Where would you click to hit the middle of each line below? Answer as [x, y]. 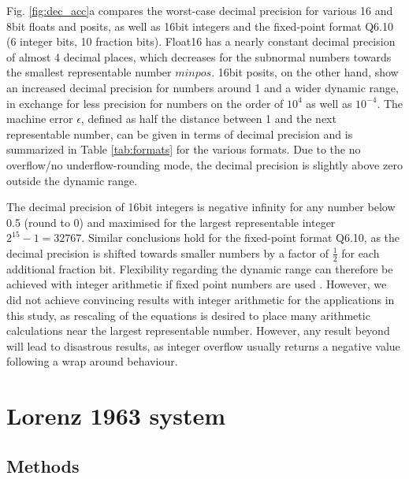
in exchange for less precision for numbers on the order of [145, 103]
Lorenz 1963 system [116, 416]
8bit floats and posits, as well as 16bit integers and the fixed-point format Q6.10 [200, 26]
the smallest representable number [89, 72]
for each [361, 252]
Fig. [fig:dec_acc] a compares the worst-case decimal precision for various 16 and [200, 10]
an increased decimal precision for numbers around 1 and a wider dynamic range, [203, 87]
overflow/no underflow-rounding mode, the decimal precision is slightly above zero [204, 164]
